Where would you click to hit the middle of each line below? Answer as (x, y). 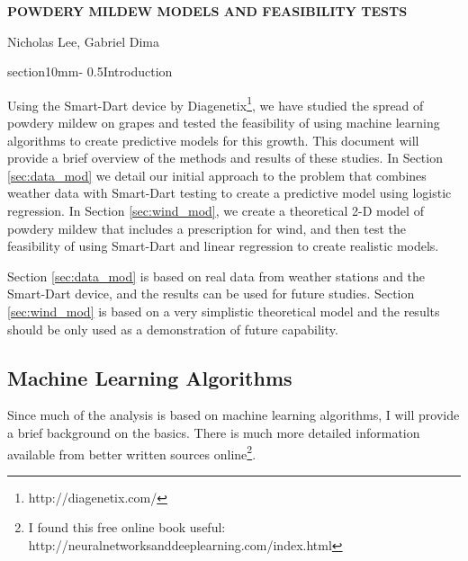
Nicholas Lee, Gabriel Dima (83, 41)
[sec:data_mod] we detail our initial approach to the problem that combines (217, 175)
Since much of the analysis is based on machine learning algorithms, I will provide (234, 415)
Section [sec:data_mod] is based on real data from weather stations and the (216, 276)
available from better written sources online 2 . (132, 452)
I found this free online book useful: (127, 527)
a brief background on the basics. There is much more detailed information (214, 432)
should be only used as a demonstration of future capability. (173, 329)
